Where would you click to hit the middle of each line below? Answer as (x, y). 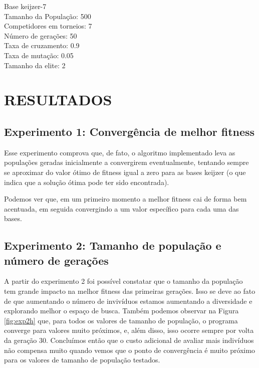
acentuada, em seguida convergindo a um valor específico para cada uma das (121, 208)
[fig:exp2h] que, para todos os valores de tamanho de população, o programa (121, 320)
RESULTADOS (58, 100)
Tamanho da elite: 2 (35, 65)
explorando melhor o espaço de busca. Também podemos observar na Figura (121, 311)
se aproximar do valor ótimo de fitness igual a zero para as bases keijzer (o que (125, 172)
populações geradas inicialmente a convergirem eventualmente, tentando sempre (126, 162)
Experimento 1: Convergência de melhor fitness (129, 131)
